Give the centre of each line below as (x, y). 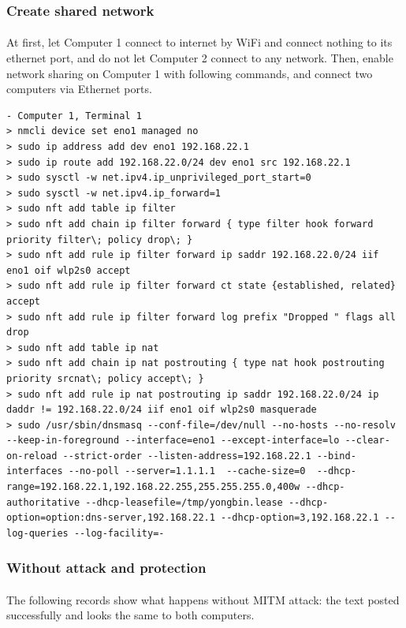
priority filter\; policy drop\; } (100, 239)
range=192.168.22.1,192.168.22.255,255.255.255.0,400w (153, 487)
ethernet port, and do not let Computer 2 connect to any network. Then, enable (200, 58)
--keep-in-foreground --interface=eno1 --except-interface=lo (173, 441)
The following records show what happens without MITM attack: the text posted (203, 599)
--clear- (367, 441)
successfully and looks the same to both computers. (130, 615)
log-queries (37, 533)
